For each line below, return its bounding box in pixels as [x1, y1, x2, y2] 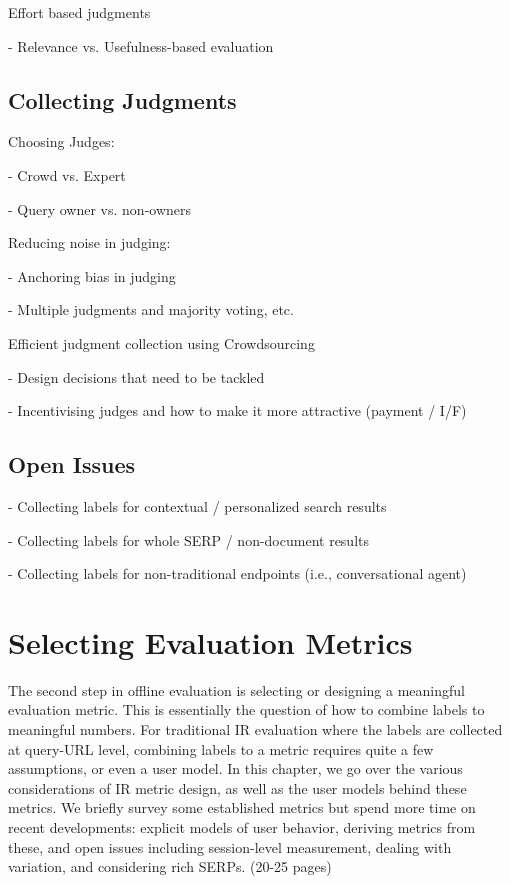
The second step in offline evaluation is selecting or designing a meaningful [8, 679, 465, 700]
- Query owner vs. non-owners [8, 198, 192, 219]
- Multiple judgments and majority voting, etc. [8, 299, 294, 320]
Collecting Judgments [8, 84, 237, 115]
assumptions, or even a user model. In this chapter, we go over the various [8, 758, 463, 779]
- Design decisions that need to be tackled [8, 366, 265, 387]
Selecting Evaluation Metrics [8, 621, 413, 662]
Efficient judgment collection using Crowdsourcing [8, 332, 315, 353]
